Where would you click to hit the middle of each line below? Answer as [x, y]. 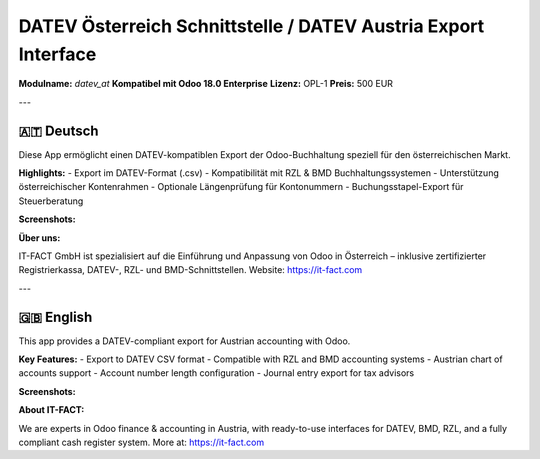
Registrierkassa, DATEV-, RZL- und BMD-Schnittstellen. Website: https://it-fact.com [190, 270]
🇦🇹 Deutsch [58, 130]
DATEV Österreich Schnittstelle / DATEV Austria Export [251, 26]
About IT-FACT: [51, 410]
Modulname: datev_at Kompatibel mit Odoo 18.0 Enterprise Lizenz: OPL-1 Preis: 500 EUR [206, 84]
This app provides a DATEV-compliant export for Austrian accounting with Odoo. [184, 341]
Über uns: [39, 237]
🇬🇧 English [55, 316]
